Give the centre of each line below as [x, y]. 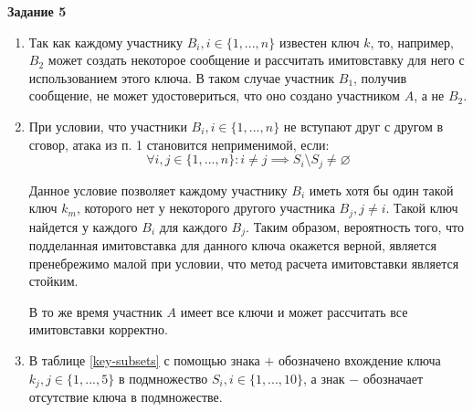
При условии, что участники [108, 126]
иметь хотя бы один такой [381, 190]
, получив [380, 77]
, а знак [324, 378]
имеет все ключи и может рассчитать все [294, 311]
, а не [429, 95]
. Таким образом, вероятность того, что [355, 226]
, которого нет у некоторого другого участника [205, 208]
